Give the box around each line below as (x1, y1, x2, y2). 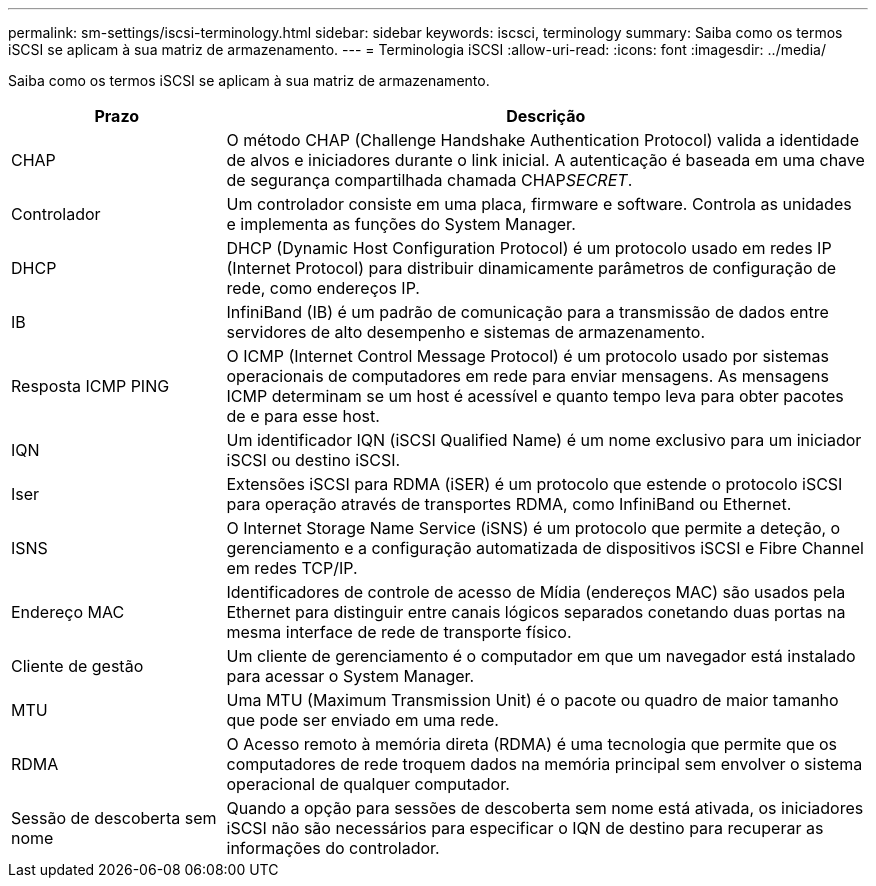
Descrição (506, 106, 586, 126)
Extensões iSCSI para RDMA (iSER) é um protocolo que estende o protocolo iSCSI (226, 474, 843, 494)
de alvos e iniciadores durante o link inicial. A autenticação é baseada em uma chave (226, 150, 865, 170)
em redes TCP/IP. (226, 558, 358, 578)
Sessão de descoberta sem (11, 808, 217, 828)
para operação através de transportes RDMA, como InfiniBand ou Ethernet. (226, 494, 792, 514)
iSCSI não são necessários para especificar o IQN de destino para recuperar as (226, 818, 824, 838)
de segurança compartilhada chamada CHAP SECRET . (226, 170, 633, 190)
